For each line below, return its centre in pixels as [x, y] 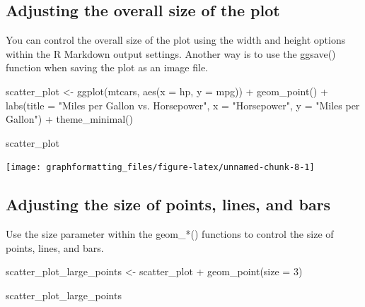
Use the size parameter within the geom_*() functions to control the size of [170, 234]
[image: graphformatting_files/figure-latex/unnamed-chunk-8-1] [160, 168]
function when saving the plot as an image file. [107, 67]
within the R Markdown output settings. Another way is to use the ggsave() [171, 53]
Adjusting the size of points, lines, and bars [168, 204]
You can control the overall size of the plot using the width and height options [176, 40]
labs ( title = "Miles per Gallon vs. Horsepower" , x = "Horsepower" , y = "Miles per [183, 105]
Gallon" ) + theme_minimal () [69, 119]
